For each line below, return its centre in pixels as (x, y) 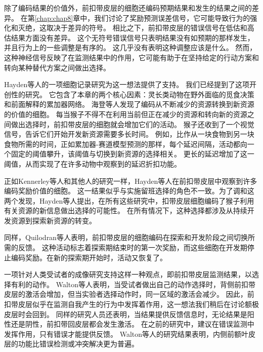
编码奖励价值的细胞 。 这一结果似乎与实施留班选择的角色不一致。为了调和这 (129, 191)
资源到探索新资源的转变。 (53, 220)
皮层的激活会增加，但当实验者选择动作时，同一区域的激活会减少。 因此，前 (129, 294)
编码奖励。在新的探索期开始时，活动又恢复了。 (89, 257)
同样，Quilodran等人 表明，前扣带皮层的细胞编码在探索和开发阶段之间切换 (126, 237)
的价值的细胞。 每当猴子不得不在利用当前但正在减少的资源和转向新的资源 (126, 114)
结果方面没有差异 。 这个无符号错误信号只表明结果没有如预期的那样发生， (133, 37)
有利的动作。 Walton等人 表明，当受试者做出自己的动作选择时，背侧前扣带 (133, 284)
